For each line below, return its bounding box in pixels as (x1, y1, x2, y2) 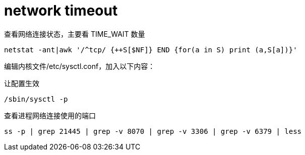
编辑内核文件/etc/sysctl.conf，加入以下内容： (4, 61, 155, 70)
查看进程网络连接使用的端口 (4, 111, 96, 120)
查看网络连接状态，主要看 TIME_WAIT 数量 (4, 29, 145, 38)
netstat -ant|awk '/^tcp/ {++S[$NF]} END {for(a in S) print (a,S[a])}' (4, 45, 297, 54)
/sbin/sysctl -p (4, 95, 68, 103)
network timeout (4, 2, 118, 19)
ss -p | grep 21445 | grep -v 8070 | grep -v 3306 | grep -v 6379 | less (4, 127, 302, 135)
